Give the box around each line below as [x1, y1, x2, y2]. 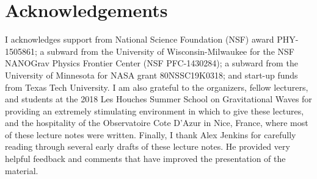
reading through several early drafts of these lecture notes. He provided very [5, 140, 290, 153]
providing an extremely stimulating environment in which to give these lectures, [5, 104, 304, 117]
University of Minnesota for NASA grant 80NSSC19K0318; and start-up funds [5, 68, 298, 81]
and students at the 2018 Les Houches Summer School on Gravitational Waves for [5, 93, 312, 105]
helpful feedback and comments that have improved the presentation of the [5, 152, 286, 165]
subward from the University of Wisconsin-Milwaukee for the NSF [47, 44, 294, 57]
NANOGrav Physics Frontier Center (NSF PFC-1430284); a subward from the [5, 57, 298, 69]
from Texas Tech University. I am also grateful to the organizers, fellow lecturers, [5, 80, 308, 93]
